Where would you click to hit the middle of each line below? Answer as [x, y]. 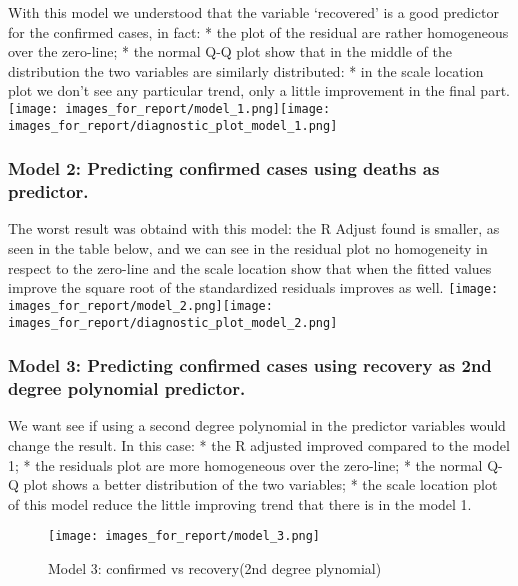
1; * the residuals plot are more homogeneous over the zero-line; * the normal [245, 464]
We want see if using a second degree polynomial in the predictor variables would [257, 425]
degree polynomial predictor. [127, 388]
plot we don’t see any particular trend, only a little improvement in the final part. [259, 90]
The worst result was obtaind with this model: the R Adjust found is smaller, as [254, 228]
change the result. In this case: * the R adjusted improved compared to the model [259, 444]
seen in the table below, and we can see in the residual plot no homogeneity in [248, 248]
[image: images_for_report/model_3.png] [184, 536]
